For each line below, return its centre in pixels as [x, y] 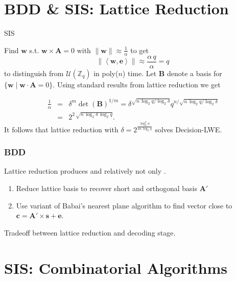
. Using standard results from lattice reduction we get [137, 84]
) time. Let [139, 73]
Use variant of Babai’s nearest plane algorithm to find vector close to [124, 205]
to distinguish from [34, 73]
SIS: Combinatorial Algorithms [116, 267]
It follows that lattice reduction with [61, 129]
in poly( [106, 73]
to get [140, 50]
